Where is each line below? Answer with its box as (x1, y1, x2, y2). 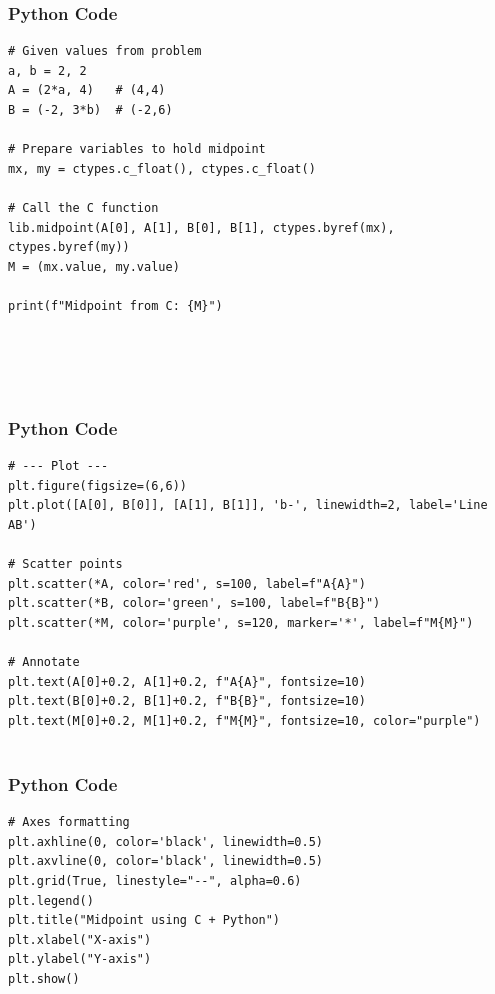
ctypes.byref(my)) (8, 240, 130, 255)
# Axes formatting (8, 815, 130, 830)
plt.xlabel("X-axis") (8, 932, 152, 947)
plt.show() (8, 972, 80, 986)
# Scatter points (8, 557, 123, 572)
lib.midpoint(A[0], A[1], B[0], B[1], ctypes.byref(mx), (8, 220, 395, 235)
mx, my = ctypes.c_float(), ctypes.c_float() (8, 161, 316, 176)
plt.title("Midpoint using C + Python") (8, 913, 281, 928)
